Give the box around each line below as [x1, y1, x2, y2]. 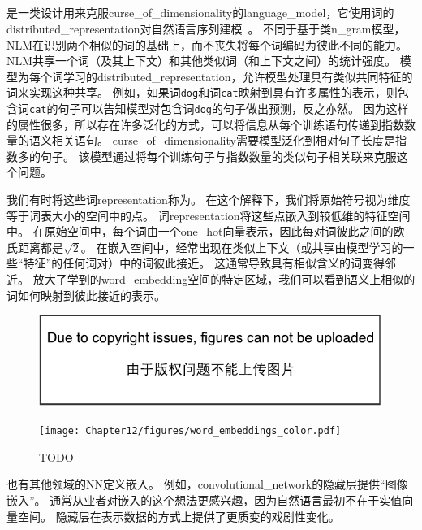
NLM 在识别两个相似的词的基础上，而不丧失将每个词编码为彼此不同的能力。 [6, 36, 408, 53]
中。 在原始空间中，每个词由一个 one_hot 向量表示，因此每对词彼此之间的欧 [6, 223, 405, 240]
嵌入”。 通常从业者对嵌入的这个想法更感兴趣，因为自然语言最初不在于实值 [6, 492, 403, 509]
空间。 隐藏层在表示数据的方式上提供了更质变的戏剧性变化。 [17, 507, 340, 524]
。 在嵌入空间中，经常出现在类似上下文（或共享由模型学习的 [80, 238, 403, 255]
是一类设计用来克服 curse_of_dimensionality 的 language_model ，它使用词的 [6, 4, 394, 21]
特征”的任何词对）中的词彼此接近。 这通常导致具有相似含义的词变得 [23, 254, 385, 272]
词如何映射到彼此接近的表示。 [6, 286, 166, 303]
